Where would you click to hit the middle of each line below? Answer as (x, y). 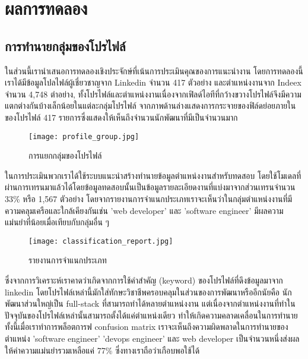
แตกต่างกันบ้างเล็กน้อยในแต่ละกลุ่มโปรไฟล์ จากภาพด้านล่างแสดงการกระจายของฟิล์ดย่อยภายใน (150, 106)
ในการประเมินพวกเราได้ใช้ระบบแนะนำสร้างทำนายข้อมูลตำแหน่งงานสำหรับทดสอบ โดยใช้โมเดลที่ (153, 175)
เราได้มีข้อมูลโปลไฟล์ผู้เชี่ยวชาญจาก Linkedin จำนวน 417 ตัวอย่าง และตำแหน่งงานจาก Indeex (153, 82)
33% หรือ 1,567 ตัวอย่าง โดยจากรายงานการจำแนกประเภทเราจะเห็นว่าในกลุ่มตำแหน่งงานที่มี (149, 198)
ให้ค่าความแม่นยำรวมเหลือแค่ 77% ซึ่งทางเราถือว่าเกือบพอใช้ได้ (102, 350)
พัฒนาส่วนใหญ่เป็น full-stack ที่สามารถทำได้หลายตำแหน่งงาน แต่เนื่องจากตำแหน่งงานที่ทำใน (150, 303)
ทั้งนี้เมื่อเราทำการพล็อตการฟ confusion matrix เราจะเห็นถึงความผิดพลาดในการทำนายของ (147, 327)
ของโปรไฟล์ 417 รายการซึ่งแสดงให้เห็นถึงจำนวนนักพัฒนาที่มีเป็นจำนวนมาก (121, 117)
